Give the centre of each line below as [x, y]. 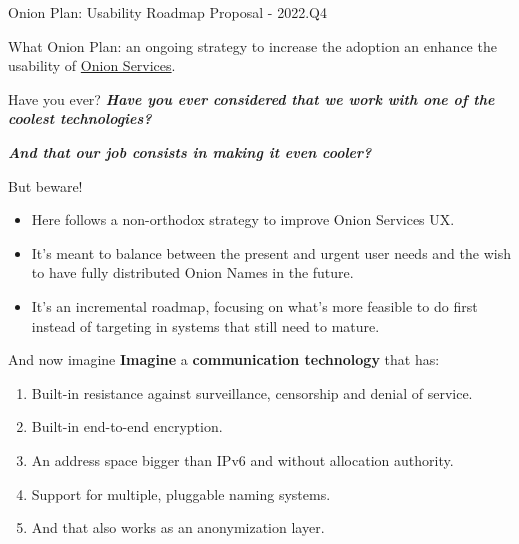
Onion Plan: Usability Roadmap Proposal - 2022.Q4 [167, 12]
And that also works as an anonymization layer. [178, 527]
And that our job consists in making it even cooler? [190, 151]
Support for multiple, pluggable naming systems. [181, 493]
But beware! [45, 185]
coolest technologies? [80, 118]
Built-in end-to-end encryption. [127, 426]
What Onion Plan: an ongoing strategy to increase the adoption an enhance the [252, 45]
